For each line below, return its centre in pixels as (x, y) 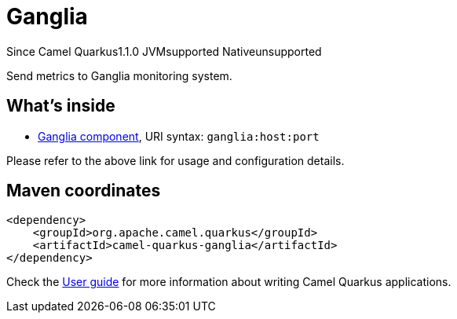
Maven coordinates (84, 191)
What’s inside (61, 106)
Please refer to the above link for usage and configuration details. (175, 160)
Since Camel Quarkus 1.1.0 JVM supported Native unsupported (164, 51)
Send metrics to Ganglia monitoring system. (119, 75)
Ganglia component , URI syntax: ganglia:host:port (179, 136)
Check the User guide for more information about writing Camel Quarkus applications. (229, 282)
